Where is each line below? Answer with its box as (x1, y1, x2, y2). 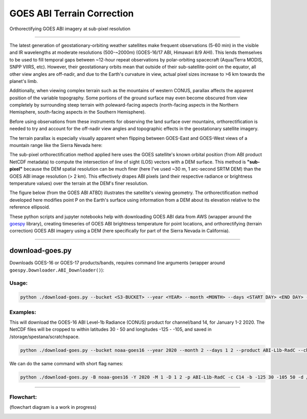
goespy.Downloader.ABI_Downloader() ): (9, 267, 104, 273)
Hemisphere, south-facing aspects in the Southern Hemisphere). (9, 109, 146, 115)
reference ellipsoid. (9, 204, 51, 210)
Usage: (9, 280, 28, 287)
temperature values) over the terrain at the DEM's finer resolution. (9, 180, 148, 186)
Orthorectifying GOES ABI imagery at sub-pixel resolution (9, 26, 130, 32)
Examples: (9, 308, 36, 316)
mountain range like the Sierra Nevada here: (9, 142, 102, 149)
